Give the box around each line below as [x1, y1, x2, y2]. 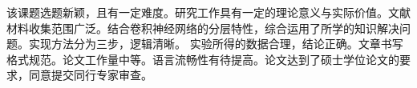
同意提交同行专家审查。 [28, 66, 152, 83]
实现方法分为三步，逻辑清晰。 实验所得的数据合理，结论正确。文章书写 [28, 35, 403, 52]
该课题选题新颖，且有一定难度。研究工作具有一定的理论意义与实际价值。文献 [6, 4, 411, 20]
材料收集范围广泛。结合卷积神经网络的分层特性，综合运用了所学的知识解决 [6, 19, 399, 36]
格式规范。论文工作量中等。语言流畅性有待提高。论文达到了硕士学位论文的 [6, 50, 399, 67]
